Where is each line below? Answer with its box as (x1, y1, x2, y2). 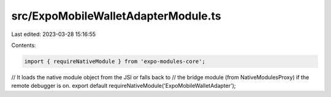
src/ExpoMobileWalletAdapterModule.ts (11, 9, 221, 23)
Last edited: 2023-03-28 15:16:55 (11, 31, 96, 38)
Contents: (11, 41, 36, 49)
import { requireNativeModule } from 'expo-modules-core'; (24, 58, 205, 65)
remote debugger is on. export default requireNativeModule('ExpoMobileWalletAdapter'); (11, 82, 236, 90)
